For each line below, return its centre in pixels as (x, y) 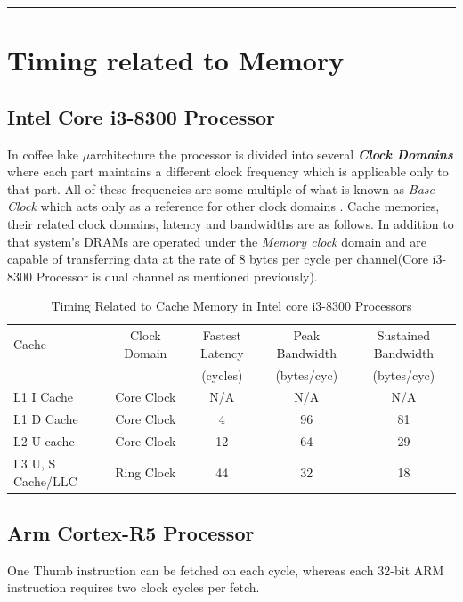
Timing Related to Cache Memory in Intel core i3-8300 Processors (231, 306)
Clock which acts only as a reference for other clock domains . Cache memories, (223, 206)
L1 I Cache (44, 397)
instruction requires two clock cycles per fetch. (134, 587)
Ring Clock (146, 472)
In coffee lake (43, 154)
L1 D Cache (46, 419)
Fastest (222, 335)
